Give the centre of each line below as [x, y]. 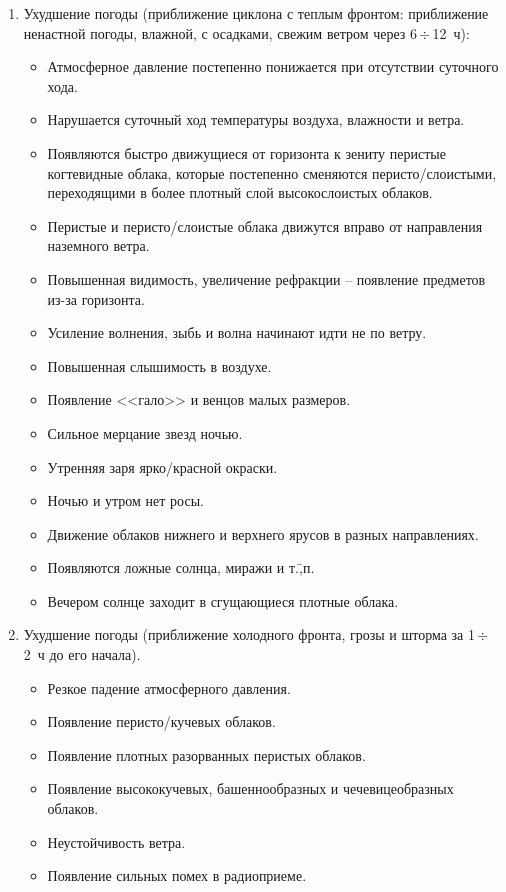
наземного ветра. [98, 245]
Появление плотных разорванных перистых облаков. [206, 754]
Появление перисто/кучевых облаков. [161, 721]
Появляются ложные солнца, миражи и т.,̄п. [181, 567]
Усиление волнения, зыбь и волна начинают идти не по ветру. [237, 332]
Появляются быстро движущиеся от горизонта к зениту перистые [246, 152]
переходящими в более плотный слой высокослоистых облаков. [240, 192]
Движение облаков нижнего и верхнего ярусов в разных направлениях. [263, 533]
